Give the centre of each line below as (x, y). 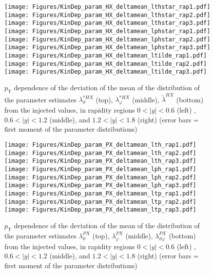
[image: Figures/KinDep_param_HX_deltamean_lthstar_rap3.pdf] (107, 23)
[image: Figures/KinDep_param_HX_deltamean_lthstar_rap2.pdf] (107, 15)
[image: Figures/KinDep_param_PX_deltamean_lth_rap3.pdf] (100, 161)
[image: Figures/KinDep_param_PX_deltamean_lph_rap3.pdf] (100, 186)
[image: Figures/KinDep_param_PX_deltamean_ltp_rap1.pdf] (100, 193)
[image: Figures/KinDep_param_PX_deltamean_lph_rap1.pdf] (100, 169)
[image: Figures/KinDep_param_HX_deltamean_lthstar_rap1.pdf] (107, 7)
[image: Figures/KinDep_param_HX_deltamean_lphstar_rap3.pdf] (107, 48)
